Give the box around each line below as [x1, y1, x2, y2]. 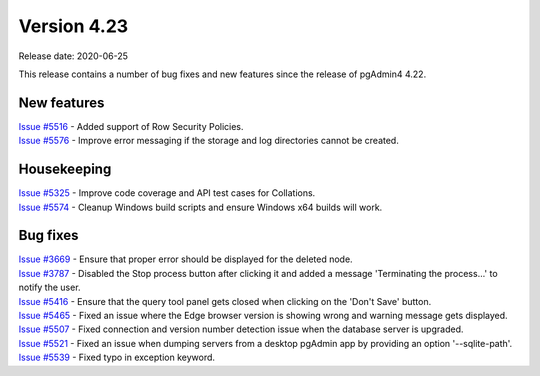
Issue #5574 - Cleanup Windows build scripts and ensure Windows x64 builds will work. [18, 201, 383, 213]
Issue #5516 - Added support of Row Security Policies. [18, 120, 244, 132]
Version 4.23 [18, 15, 129, 37]
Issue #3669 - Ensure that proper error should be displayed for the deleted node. [18, 253, 354, 265]
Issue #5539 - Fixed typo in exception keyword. [18, 351, 215, 364]
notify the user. [18, 281, 81, 294]
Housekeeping [18, 161, 112, 178]
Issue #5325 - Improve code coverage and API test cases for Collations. [18, 187, 316, 199]
